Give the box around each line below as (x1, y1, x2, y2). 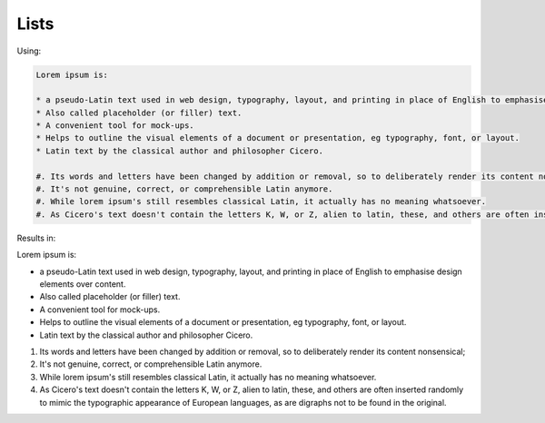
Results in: (16, 232, 56, 243)
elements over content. (39, 278, 126, 290)
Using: (16, 45, 42, 56)
